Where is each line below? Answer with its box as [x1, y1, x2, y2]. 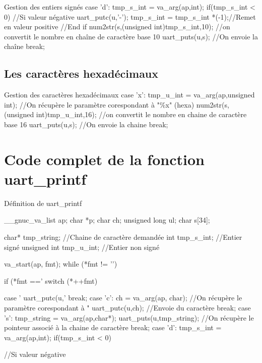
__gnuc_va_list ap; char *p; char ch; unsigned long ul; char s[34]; [4, 215, 210, 225]
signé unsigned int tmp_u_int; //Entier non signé [4, 241, 160, 252]
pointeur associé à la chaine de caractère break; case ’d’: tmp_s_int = [4, 322, 222, 333]
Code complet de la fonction [4, 148, 205, 169]
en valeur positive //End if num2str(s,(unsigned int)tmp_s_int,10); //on [4, 21, 230, 32]
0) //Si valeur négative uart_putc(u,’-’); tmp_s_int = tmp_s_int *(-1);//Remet [4, 11, 256, 22]
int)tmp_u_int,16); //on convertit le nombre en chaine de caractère [36, 109, 247, 120]
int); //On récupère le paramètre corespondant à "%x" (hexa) [4, 99, 194, 110]
